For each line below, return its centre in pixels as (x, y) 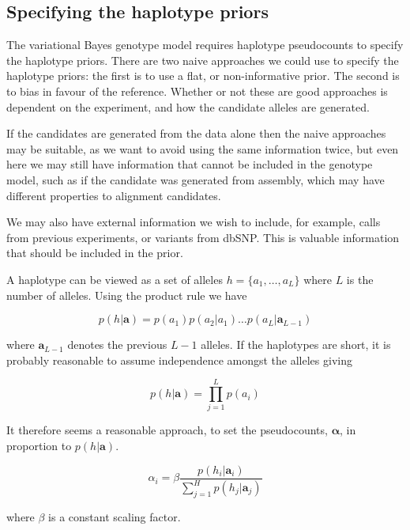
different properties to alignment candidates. (114, 195)
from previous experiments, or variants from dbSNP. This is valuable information (203, 237)
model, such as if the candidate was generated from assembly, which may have (196, 179)
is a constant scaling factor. (115, 516)
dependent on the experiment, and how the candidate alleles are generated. (188, 106)
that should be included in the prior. (95, 253)
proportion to (39, 446)
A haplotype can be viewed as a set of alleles (115, 279)
